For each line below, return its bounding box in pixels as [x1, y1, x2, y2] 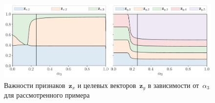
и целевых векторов [77, 80, 136, 90]
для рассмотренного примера [4, 90, 90, 100]
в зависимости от [148, 80, 199, 90]
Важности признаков [4, 80, 65, 90]
